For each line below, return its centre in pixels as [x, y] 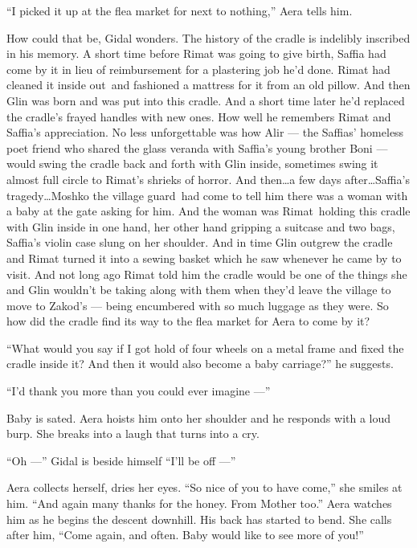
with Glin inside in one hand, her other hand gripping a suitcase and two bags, [201, 226]
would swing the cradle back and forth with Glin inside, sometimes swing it [192, 164]
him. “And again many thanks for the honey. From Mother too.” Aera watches [199, 503]
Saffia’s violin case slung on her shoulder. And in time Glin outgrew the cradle [200, 242]
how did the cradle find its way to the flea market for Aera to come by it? [188, 321]
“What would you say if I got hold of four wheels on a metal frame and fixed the [205, 348]
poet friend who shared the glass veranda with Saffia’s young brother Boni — [197, 147]
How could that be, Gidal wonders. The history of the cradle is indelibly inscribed [208, 37]
